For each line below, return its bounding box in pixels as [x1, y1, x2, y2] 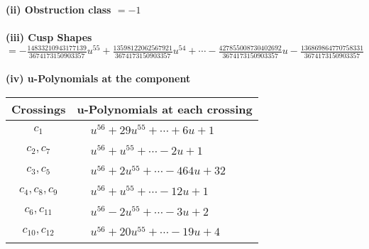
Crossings [11, 100, 66, 117]
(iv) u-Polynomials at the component [6, 71, 191, 86]
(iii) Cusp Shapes [6, 30, 92, 45]
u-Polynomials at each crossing [77, 100, 253, 117]
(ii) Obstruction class [6, 2, 111, 16]
